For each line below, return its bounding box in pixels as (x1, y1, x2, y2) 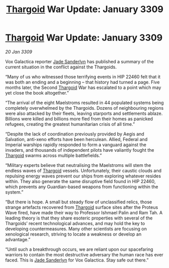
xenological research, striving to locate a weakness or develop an (5, 231, 142, 237)
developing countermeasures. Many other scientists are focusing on (5, 226, 147, 232)
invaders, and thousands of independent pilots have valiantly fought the (5, 147, 154, 153)
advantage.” (5, 236, 31, 242)
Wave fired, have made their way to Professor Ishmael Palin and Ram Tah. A (5, 209, 163, 215)
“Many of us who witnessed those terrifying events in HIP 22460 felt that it (5, 73, 160, 79)
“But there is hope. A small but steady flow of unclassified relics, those (5, 199, 152, 205)
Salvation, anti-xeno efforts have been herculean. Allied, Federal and (5, 136, 148, 142)
